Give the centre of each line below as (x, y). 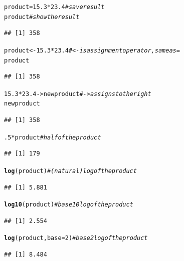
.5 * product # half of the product (53, 137)
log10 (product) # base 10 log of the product (69, 205)
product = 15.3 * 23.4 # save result (54, 7)
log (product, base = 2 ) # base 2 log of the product (76, 238)
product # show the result (42, 17)
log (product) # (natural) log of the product (70, 171)
